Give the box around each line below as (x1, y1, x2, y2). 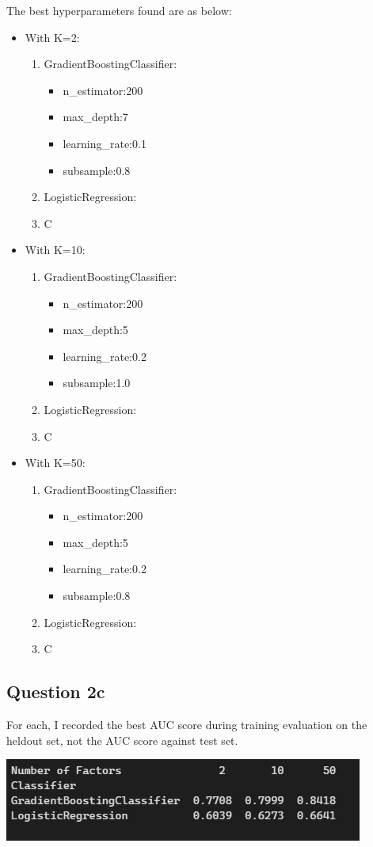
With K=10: (25, 241, 86, 258)
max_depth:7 (63, 108, 128, 125)
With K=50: (25, 454, 86, 471)
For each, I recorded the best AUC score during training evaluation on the (6, 716, 367, 733)
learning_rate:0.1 (63, 135, 147, 151)
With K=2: (25, 28, 80, 45)
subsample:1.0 (63, 374, 131, 391)
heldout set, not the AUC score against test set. (6, 731, 238, 748)
